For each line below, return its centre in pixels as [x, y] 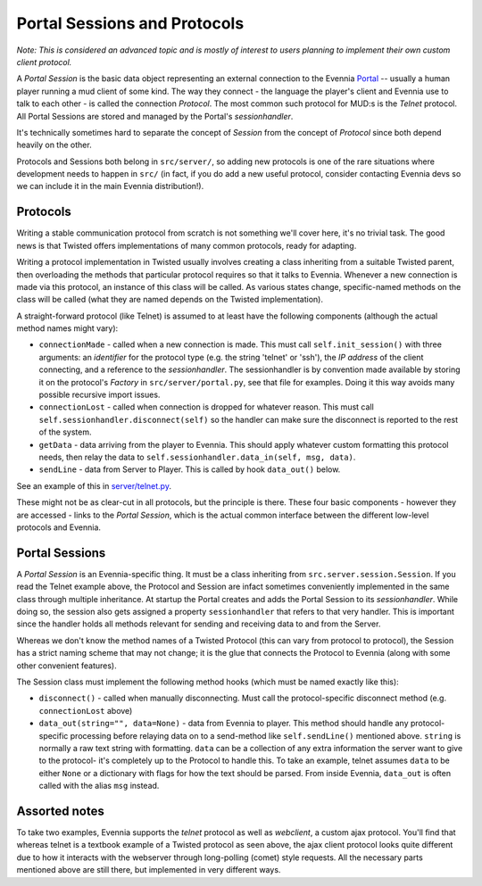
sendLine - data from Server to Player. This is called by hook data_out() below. [190, 469]
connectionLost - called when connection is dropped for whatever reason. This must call [206, 407]
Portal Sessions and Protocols [130, 23]
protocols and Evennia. [59, 527]
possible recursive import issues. [100, 395]
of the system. [66, 432]
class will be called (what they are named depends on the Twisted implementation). [170, 300]
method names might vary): [67, 328]
